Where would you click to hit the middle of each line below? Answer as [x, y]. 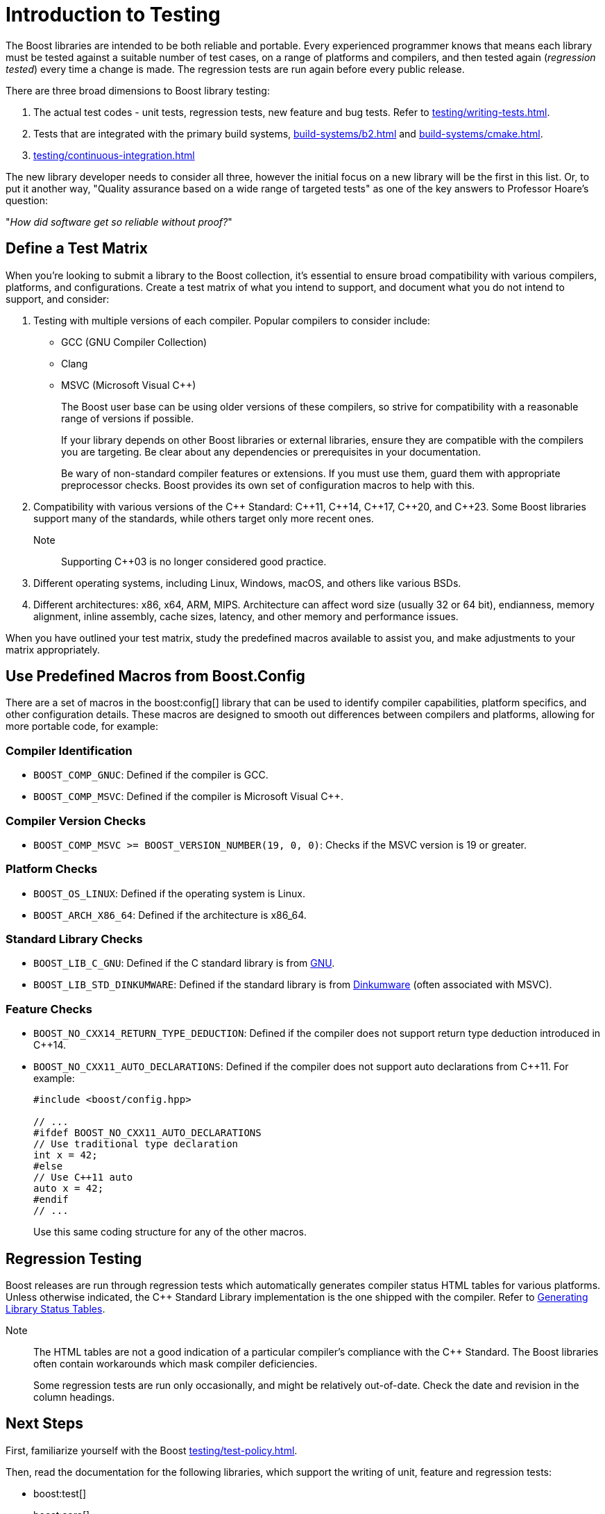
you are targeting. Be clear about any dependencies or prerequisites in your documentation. [271, 451]
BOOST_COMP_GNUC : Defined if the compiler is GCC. [151, 775]
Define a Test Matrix [77, 249]
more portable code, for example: [82, 726]
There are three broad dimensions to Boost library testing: [138, 90]
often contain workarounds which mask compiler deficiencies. [176, 1364]
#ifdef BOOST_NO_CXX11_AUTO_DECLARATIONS [147, 1133]
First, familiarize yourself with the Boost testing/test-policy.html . [152, 1450]
